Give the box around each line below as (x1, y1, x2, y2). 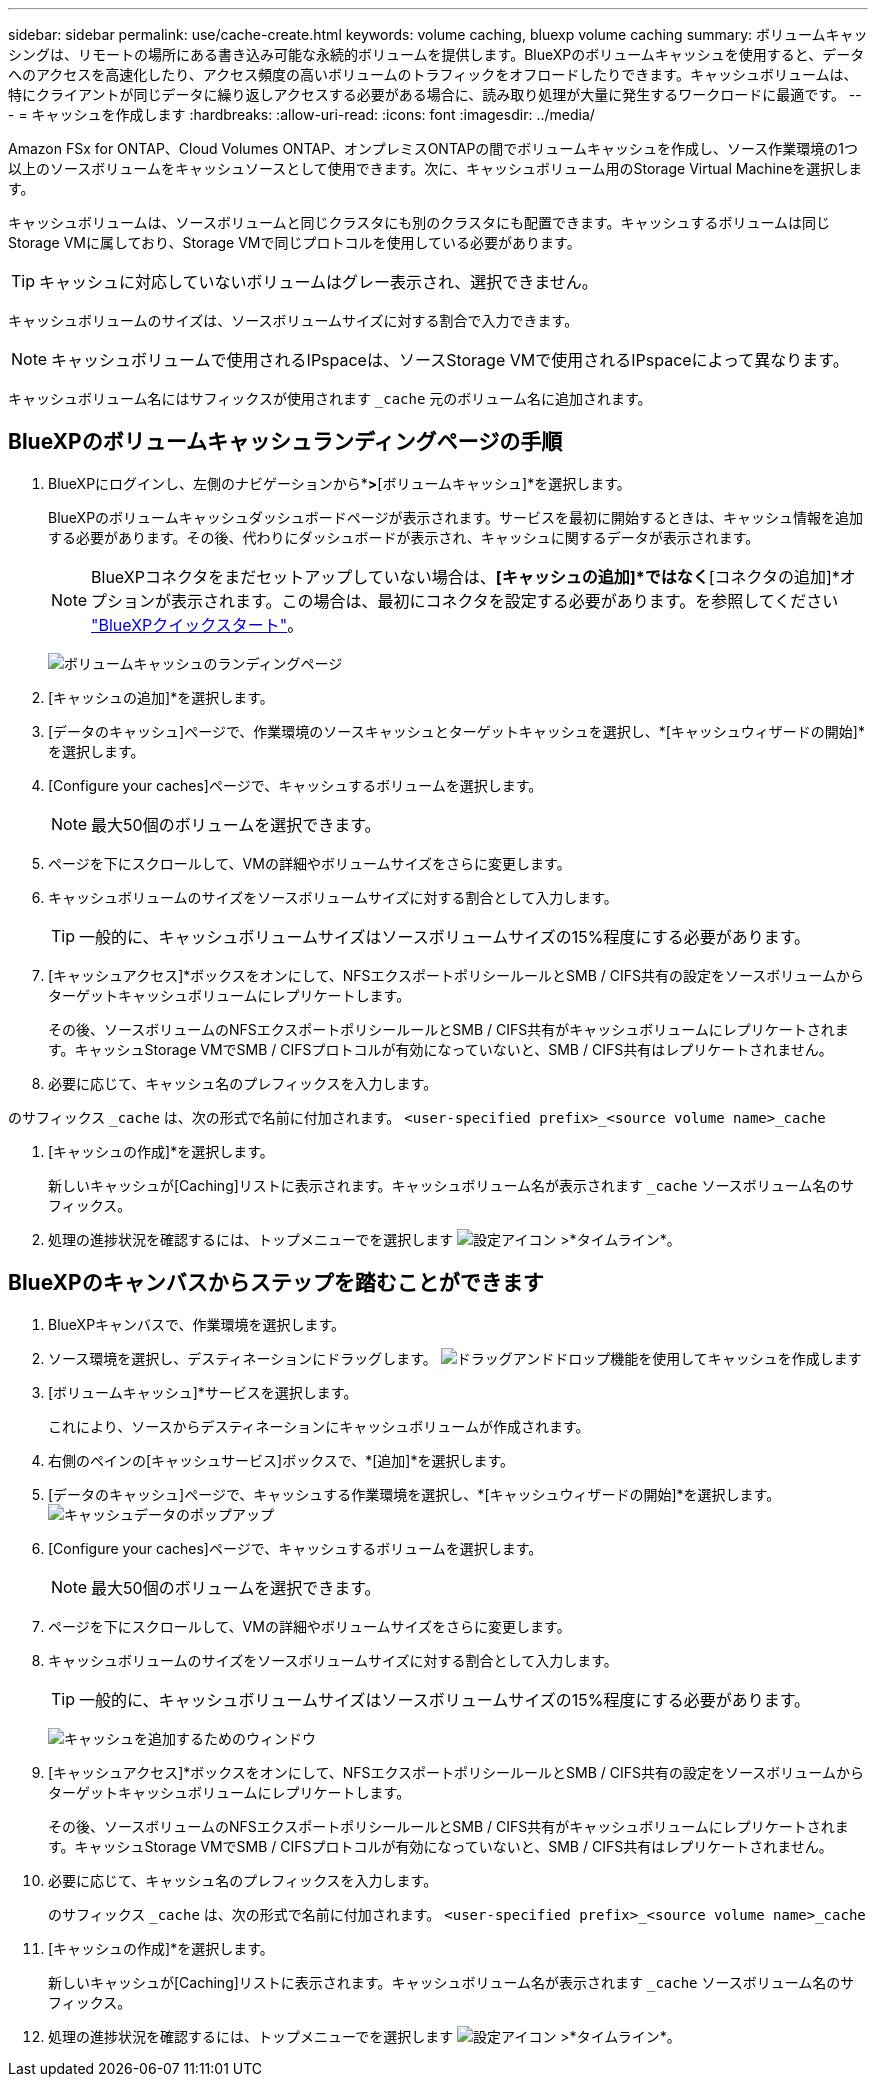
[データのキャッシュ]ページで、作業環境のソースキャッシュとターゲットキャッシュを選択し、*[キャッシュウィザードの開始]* (48, 722, 865, 740)
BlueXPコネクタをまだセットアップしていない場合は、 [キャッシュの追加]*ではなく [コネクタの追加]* (91, 566, 840, 587)
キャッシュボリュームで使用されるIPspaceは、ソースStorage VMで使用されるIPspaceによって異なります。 (51, 350, 849, 370)
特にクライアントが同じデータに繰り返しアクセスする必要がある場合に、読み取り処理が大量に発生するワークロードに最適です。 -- (8, 86, 862, 103)
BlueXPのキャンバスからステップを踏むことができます (8, 1270, 544, 1296)
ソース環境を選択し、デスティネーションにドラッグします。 (48, 1349, 437, 1367)
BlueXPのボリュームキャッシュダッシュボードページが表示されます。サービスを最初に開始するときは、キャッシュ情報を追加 (48, 508, 863, 526)
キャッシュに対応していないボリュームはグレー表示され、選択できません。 (39, 272, 598, 292)
